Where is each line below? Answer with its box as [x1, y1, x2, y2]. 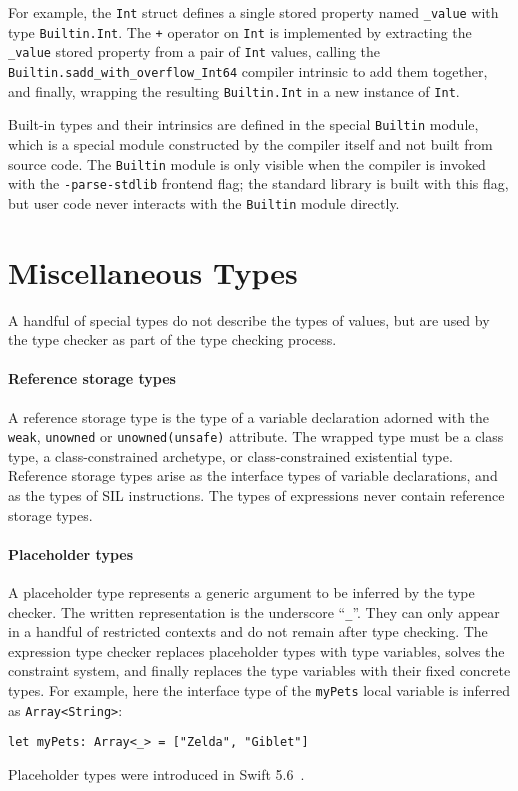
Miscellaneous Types [8, 251, 298, 292]
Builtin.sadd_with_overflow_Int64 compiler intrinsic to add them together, [8, 60, 488, 81]
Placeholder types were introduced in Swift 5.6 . [8, 764, 305, 785]
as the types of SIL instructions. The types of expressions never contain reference [8, 485, 505, 506]
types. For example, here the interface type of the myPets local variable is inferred [8, 680, 511, 701]
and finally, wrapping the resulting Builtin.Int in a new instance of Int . [8, 80, 460, 101]
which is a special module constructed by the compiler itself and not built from [8, 133, 493, 154]
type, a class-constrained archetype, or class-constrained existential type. [8, 445, 453, 466]
